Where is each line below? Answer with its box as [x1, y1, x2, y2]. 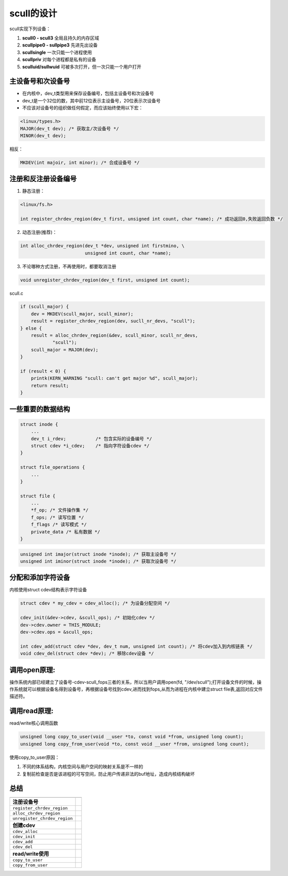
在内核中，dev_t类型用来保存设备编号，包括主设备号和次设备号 [22, 90, 154, 97]
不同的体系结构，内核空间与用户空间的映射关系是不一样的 [22, 763, 143, 770]
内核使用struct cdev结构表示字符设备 [9, 587, 87, 593]
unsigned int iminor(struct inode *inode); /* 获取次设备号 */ [20, 558, 177, 564]
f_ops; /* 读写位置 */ [31, 515, 84, 520]
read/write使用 [12, 850, 49, 858]
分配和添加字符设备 [9, 573, 70, 582]
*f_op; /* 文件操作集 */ [31, 507, 89, 513]
